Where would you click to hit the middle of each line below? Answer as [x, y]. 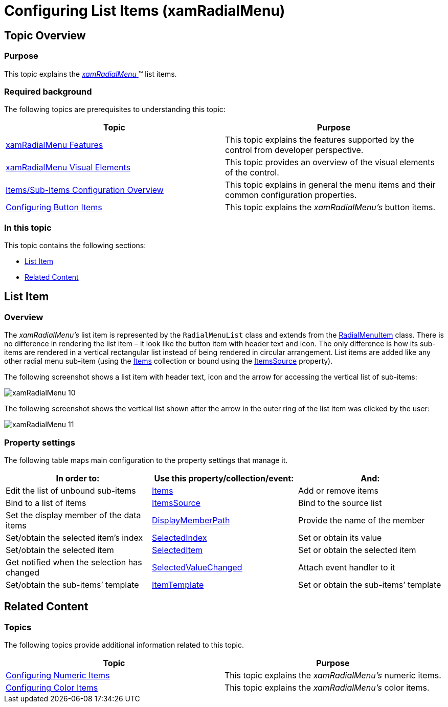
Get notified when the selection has [74, 562]
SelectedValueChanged [197, 568]
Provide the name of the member [361, 521]
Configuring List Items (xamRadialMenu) [145, 11]
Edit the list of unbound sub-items [71, 491]
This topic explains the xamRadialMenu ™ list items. [91, 74]
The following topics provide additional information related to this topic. [124, 645]
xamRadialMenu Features [54, 145]
